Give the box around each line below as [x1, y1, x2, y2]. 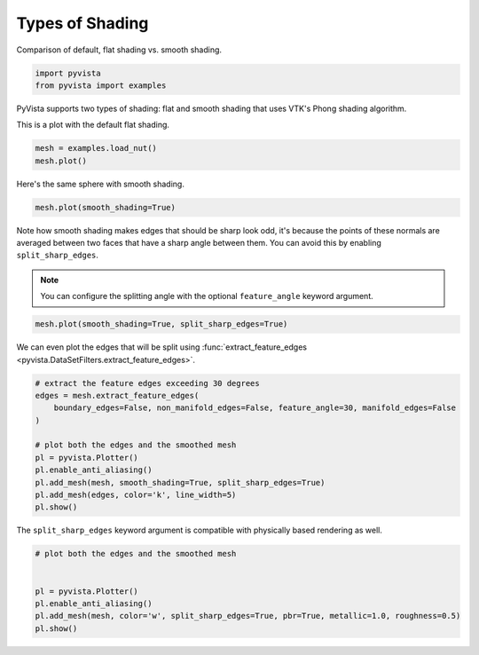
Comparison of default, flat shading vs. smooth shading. [16, 44, 222, 55]
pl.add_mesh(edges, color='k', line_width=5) [35, 490, 237, 501]
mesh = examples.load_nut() [35, 143, 157, 154]
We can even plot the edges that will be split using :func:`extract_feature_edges [16, 342, 308, 352]
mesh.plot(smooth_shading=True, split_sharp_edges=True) [35, 320, 288, 329]
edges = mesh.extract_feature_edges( [35, 391, 200, 400]
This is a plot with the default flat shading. [16, 120, 170, 130]
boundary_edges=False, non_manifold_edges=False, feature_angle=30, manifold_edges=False [53, 403, 457, 413]
